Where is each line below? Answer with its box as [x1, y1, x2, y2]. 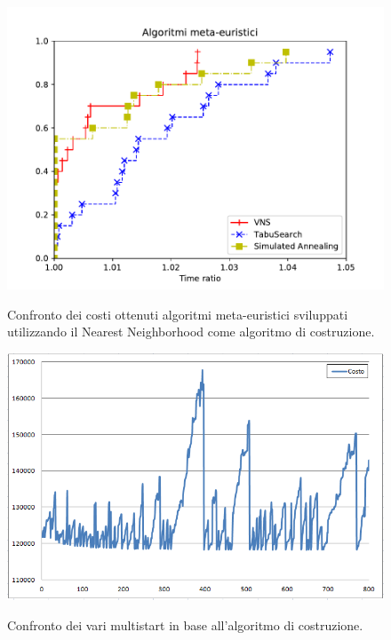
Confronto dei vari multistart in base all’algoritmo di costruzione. [7, 615, 363, 634]
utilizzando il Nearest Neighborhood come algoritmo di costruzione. [7, 322, 375, 341]
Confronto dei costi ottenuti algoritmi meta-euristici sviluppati [7, 304, 348, 323]
